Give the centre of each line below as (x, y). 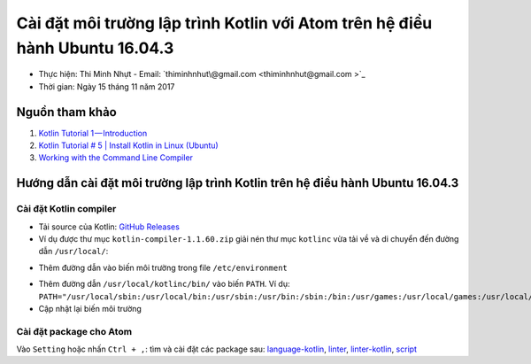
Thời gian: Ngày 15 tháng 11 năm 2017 (107, 86)
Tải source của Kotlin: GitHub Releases (109, 227)
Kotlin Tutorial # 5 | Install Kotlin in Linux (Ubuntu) (128, 145)
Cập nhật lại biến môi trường (90, 308)
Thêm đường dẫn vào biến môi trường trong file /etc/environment (163, 267)
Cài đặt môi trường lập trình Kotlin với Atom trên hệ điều (224, 23)
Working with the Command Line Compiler (116, 158)
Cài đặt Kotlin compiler (66, 209)
